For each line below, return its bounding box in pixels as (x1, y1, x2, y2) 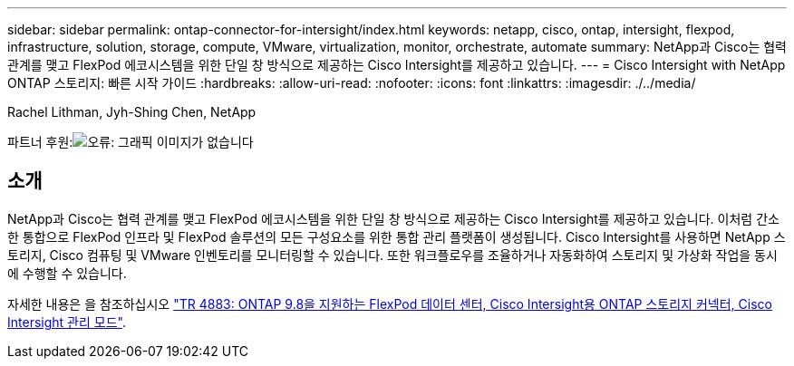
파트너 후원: (7, 134, 73, 149)
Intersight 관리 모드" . (7, 313, 126, 330)
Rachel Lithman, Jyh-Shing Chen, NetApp (7, 104, 257, 120)
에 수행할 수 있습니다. (7, 265, 127, 281)
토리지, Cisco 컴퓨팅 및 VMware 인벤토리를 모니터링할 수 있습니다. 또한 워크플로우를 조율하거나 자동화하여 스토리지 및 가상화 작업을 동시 (7, 246, 778, 263)
